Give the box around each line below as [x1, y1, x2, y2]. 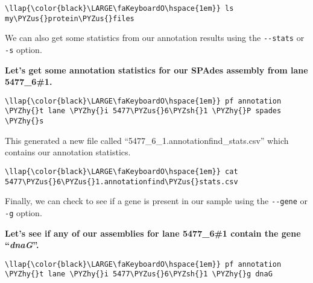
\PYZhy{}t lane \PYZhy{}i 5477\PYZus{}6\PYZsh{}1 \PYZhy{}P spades [5, 107, 282, 116]
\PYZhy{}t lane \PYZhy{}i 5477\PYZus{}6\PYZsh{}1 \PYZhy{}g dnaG [5, 270, 273, 279]
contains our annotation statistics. [5, 146, 131, 158]
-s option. [5, 43, 42, 55]
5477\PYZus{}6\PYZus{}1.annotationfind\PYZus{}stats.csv [5, 177, 238, 186]
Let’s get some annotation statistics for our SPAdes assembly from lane [5, 63, 308, 76]
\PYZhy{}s [5, 117, 44, 126]
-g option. [5, 206, 42, 219]
